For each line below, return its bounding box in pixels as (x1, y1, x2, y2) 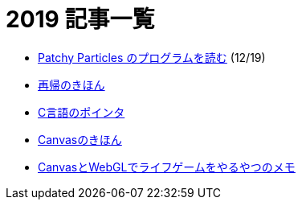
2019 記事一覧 (6, 6, 155, 33)
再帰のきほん (38, 77, 105, 92)
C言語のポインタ (38, 105, 125, 119)
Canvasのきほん (38, 132, 122, 146)
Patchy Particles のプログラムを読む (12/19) (38, 50, 266, 64)
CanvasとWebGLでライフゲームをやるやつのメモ (38, 159, 296, 174)
